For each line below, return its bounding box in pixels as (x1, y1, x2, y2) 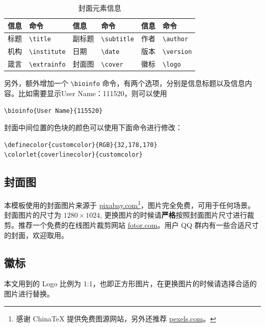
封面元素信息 (78, 3, 121, 13)
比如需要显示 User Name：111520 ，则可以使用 (18, 88, 167, 99)
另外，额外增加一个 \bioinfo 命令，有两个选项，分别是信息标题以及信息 (4, 78, 245, 88)
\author (163, 36, 189, 43)
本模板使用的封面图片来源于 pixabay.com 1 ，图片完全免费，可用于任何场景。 (4, 198, 255, 210)
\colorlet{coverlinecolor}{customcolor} (4, 151, 143, 159)
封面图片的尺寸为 (4, 210, 61, 220)
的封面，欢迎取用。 (4, 229, 68, 240)
